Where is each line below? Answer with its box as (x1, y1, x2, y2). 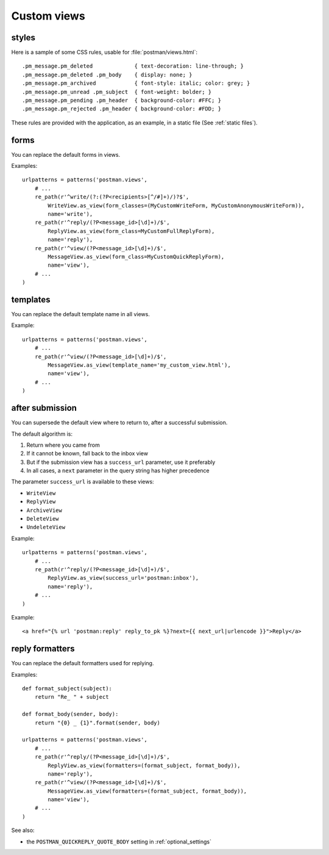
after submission (11, 403, 77, 413)
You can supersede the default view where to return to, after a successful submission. (11, 419, 228, 427)
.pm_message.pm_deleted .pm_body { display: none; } (22, 71, 193, 78)
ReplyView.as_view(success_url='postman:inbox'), (48, 574, 199, 582)
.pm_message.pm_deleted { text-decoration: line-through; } (22, 63, 244, 70)
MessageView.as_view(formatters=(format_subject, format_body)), (48, 787, 247, 795)
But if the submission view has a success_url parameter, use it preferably (26, 458, 216, 466)
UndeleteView (26, 524, 66, 531)
